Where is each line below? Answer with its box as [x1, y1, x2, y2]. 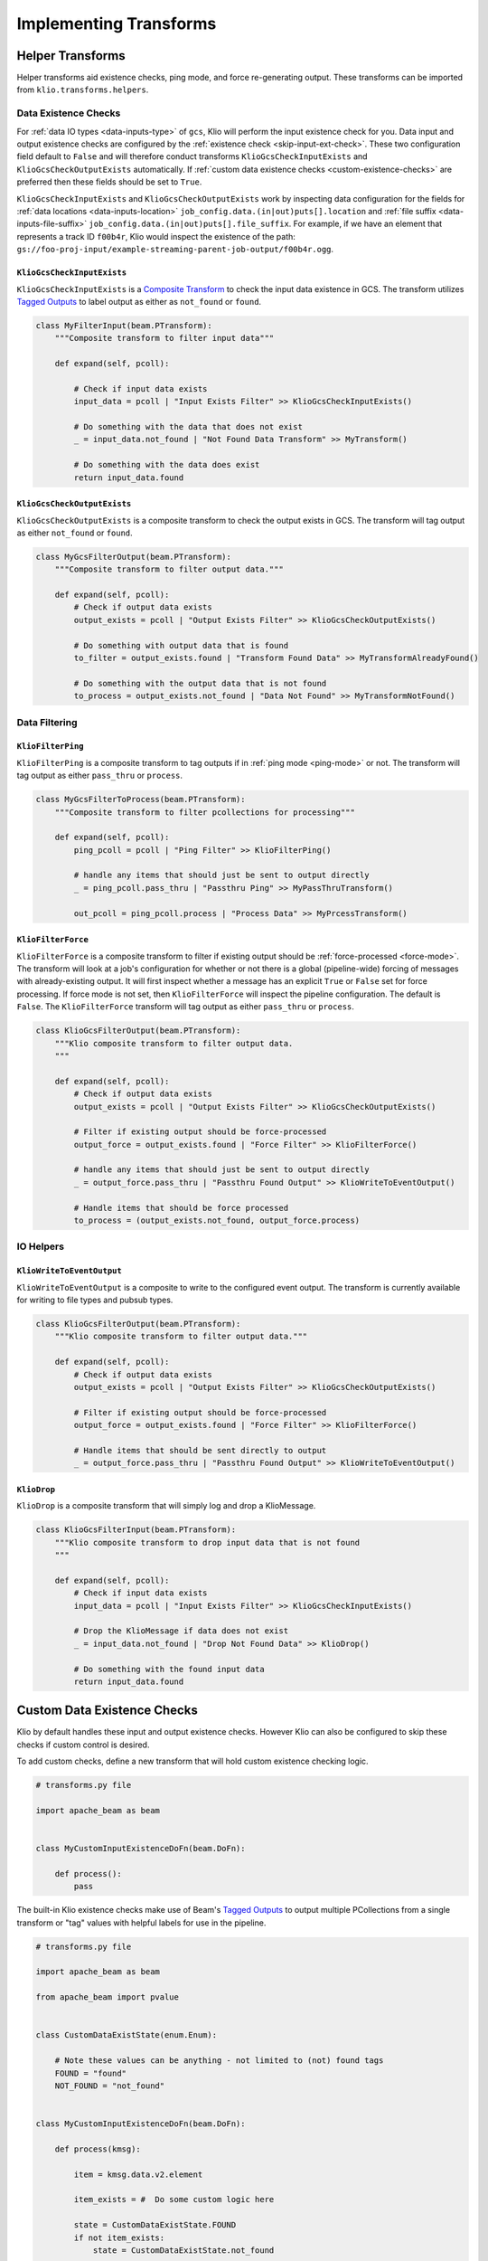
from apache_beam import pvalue [35, 1992, 180, 2002]
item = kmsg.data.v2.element [73, 2169, 203, 2180]
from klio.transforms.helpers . [16, 84, 149, 95]
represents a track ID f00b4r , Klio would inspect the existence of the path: [16, 231, 296, 241]
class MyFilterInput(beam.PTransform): [35, 320, 212, 330]
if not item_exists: [73, 2232, 165, 2243]
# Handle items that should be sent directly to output [73, 1445, 327, 1455]
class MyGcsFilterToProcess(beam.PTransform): [35, 794, 246, 805]
